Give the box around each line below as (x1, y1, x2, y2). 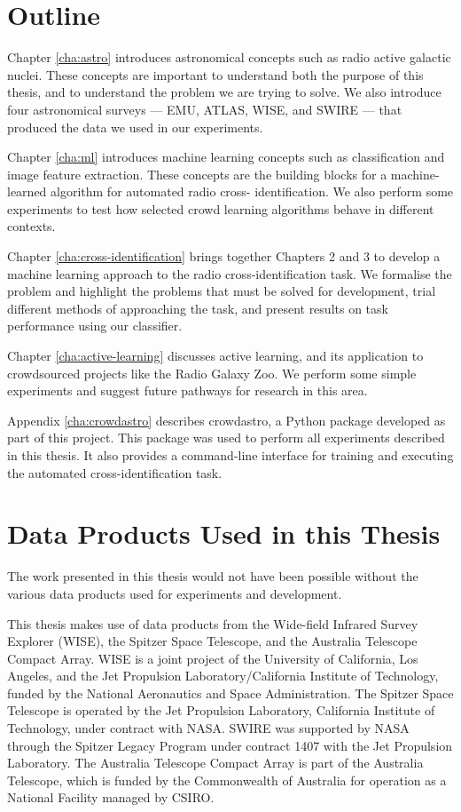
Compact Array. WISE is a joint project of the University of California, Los (7, 649, 418, 667)
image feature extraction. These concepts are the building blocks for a (7, 164, 387, 183)
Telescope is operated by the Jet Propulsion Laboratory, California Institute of (7, 701, 435, 720)
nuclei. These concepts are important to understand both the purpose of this (7, 65, 424, 84)
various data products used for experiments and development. (7, 584, 342, 602)
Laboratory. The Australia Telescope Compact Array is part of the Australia (7, 753, 424, 772)
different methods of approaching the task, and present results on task (7, 299, 388, 317)
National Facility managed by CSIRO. (7, 788, 215, 807)
